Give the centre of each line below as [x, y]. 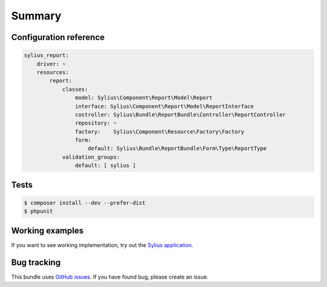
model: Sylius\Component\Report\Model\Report [144, 98]
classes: [75, 89]
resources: [53, 72]
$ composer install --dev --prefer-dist [84, 203]
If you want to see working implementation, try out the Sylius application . [102, 245]
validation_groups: [91, 157]
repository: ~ [96, 123]
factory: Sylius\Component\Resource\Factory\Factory [160, 131]
